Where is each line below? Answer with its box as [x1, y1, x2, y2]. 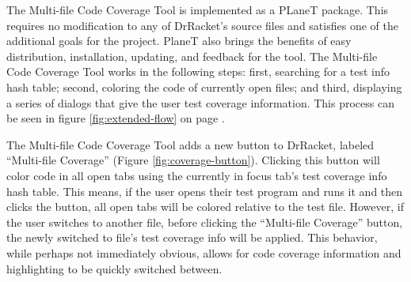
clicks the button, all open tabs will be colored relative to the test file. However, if [6, 198, 404, 215]
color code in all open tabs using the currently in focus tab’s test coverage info [6, 167, 387, 183]
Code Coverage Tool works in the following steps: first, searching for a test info [6, 63, 390, 80]
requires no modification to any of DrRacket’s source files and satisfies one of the [6, 17, 398, 33]
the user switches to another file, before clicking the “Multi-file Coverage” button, [6, 213, 403, 230]
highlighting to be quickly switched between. [6, 260, 223, 276]
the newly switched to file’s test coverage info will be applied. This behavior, [6, 229, 378, 246]
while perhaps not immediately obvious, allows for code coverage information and [6, 244, 401, 261]
